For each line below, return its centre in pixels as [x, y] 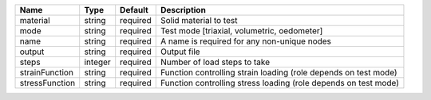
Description [183, 10]
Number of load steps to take [215, 62]
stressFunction [47, 83]
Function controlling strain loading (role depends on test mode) [279, 73]
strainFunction [46, 73]
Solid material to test [199, 20]
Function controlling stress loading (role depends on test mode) [279, 83]
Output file [180, 52]
